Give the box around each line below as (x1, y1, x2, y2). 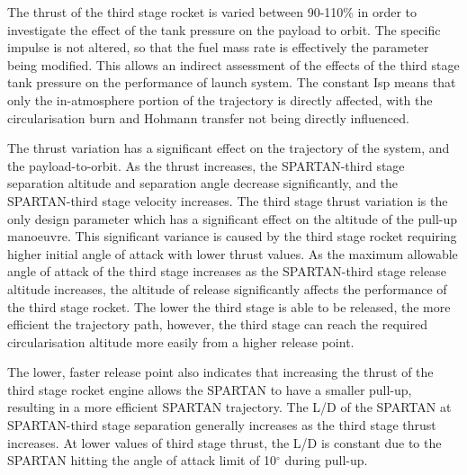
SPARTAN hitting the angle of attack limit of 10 (7, 451, 277, 470)
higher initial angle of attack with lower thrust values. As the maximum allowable (7, 244, 458, 263)
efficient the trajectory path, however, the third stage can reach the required (7, 315, 427, 334)
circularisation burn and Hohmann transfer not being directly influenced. (7, 108, 409, 127)
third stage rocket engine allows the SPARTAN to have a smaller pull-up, (7, 380, 412, 399)
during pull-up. (284, 451, 368, 470)
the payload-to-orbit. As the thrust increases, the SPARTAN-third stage (7, 156, 405, 175)
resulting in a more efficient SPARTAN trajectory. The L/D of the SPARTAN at (7, 398, 452, 417)
